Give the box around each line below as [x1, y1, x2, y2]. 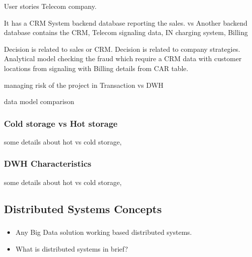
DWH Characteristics [4, 157, 92, 170]
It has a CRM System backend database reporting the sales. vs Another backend [4, 17, 248, 28]
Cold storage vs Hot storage [4, 117, 118, 129]
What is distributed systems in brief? [15, 243, 128, 254]
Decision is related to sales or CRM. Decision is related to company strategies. [4, 43, 241, 54]
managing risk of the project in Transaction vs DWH [4, 79, 164, 90]
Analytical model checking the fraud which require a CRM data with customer [4, 53, 242, 64]
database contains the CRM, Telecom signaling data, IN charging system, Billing [4, 27, 248, 37]
